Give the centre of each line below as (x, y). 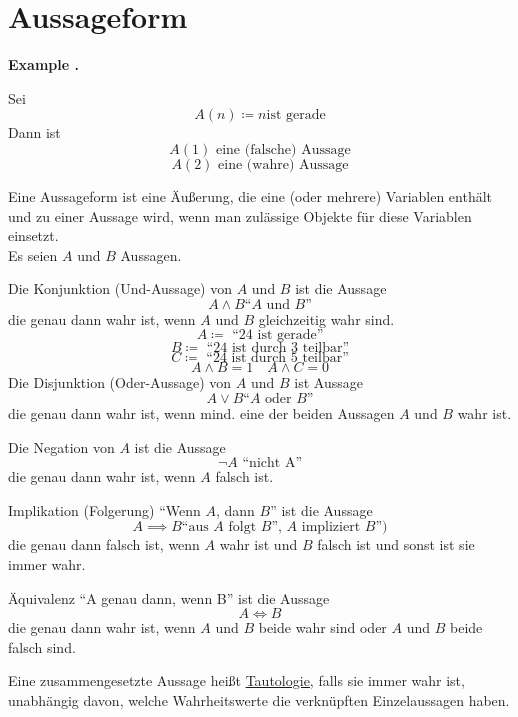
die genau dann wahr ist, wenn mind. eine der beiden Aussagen (201, 413)
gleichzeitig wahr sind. (326, 318)
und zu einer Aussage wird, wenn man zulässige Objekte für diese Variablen (240, 215)
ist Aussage (328, 382)
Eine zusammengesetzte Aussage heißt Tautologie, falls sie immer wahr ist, (236, 680)
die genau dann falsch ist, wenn (104, 544)
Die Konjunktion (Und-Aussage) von (120, 288)
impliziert (331, 527)
